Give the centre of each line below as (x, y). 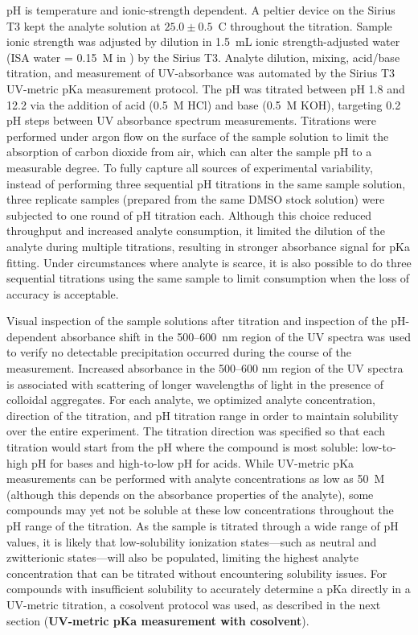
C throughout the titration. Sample (305, 25)
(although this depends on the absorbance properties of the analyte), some (190, 494)
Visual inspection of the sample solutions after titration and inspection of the (197, 321)
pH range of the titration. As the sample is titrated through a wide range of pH (203, 526)
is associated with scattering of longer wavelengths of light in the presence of (195, 383)
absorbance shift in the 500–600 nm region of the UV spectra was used (236, 336)
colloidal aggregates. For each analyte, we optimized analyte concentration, (191, 400)
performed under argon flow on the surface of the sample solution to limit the (198, 136)
